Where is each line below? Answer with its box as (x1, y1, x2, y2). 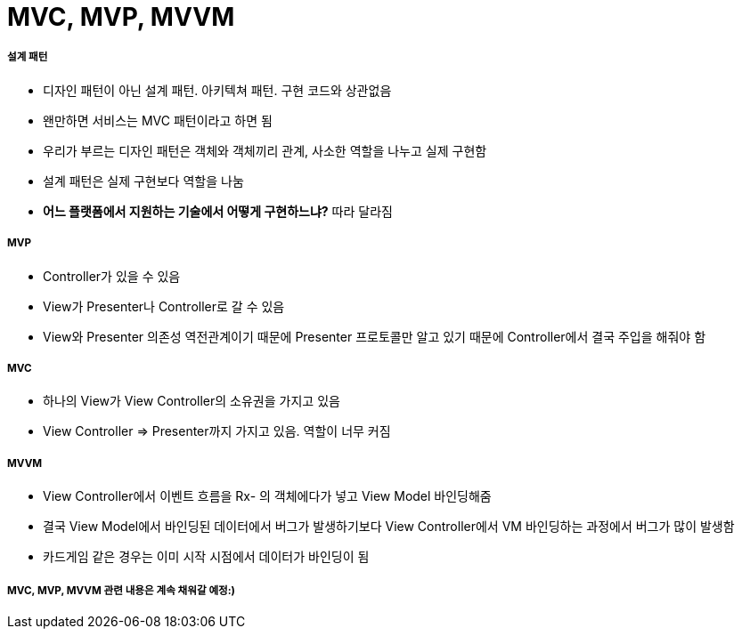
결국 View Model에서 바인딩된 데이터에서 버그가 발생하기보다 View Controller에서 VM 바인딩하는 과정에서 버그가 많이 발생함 (43, 519, 735, 535)
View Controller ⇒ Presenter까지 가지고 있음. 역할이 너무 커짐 (43, 423, 391, 439)
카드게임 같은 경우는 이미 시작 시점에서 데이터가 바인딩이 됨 (43, 549, 370, 565)
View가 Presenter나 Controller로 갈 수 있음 (43, 298, 285, 314)
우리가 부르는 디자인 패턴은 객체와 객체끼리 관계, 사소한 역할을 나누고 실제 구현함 (43, 142, 487, 158)
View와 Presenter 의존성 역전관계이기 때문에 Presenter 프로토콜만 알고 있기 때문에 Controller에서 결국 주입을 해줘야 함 (43, 328, 706, 344)
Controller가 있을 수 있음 (43, 268, 181, 284)
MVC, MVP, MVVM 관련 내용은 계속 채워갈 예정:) (7, 584, 235, 597)
